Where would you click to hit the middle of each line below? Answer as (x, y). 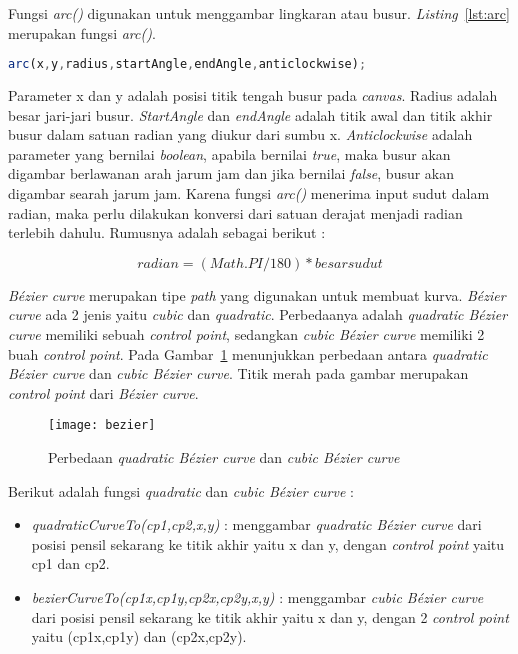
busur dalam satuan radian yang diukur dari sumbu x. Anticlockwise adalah (240, 134)
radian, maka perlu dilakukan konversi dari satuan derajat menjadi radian (235, 212)
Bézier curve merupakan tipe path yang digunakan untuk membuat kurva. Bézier (257, 294)
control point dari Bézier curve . (103, 392)
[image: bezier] (102, 425)
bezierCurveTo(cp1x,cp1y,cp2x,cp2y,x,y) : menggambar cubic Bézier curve (257, 597)
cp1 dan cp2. (70, 563)
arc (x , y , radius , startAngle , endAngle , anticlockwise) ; (187, 64)
